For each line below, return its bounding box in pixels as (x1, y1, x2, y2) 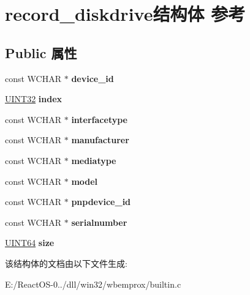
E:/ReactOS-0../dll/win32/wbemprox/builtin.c (5, 277, 181, 290)
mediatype (71, 154, 116, 166)
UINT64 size (5, 236, 55, 249)
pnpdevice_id (71, 195, 131, 208)
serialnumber (71, 215, 127, 228)
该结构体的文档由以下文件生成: (5, 256, 127, 269)
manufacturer (71, 133, 129, 146)
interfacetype (71, 113, 127, 125)
